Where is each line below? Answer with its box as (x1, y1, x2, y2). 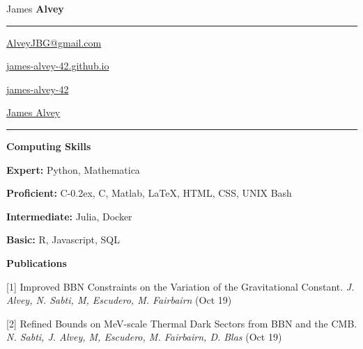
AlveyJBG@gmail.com (6, 35, 102, 49)
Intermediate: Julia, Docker (6, 209, 132, 223)
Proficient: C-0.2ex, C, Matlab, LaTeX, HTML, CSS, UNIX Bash (6, 186, 292, 200)
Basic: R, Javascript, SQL (6, 232, 120, 247)
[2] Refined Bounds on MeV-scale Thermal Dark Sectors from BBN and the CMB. (6, 316, 357, 330)
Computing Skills (6, 138, 91, 153)
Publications (6, 255, 67, 270)
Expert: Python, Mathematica (6, 162, 140, 177)
